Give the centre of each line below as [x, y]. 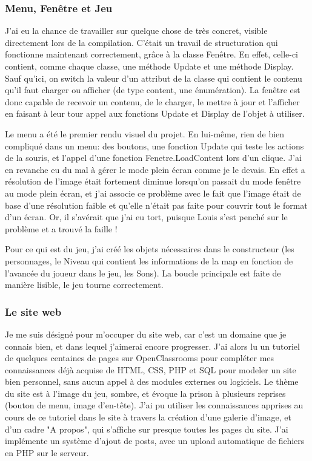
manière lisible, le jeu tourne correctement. [84, 285]
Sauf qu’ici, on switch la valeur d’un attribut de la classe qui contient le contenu [154, 78]
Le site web [33, 311]
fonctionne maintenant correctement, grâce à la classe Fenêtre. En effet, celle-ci [152, 54]
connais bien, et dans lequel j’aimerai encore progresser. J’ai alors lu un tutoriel [152, 346]
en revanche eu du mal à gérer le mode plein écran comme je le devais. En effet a [155, 169]
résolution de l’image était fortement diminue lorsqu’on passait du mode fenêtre [153, 181]
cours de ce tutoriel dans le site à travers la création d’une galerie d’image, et [148, 417]
